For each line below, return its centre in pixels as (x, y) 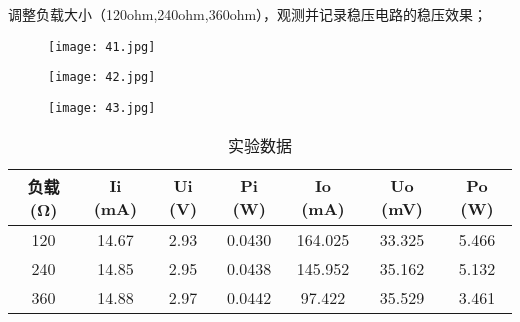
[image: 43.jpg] (102, 107)
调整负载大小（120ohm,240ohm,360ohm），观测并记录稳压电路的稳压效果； (248, 14)
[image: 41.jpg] (102, 46)
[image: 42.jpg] (102, 77)
